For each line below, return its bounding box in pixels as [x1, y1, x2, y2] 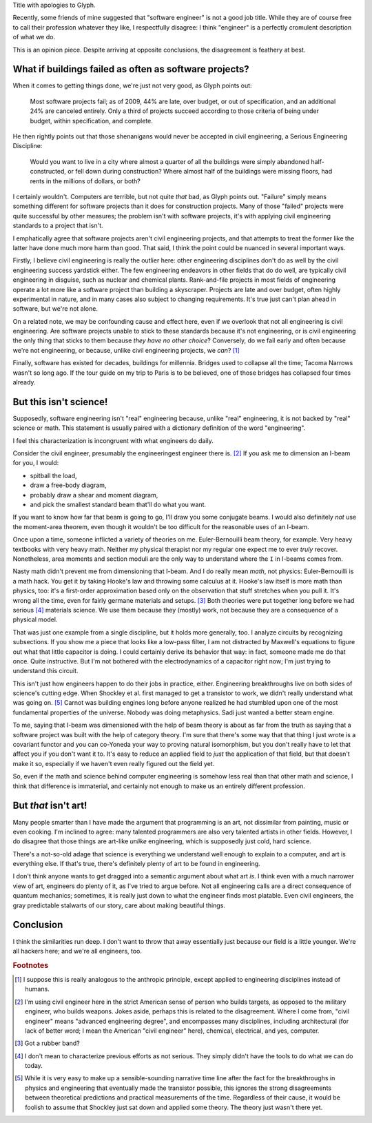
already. [12, 378, 36, 387]
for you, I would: [12, 459, 59, 467]
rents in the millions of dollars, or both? [30, 176, 141, 185]
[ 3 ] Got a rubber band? [14, 1039, 81, 1047]
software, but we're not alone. [12, 305, 98, 313]
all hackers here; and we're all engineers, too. [12, 947, 143, 955]
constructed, [30, 167, 67, 176]
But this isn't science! [12, 396, 108, 408]
